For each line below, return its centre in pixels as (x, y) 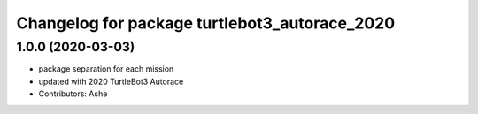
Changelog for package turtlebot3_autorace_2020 (206, 23)
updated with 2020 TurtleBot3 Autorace (111, 81)
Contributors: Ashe (73, 94)
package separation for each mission (106, 69)
